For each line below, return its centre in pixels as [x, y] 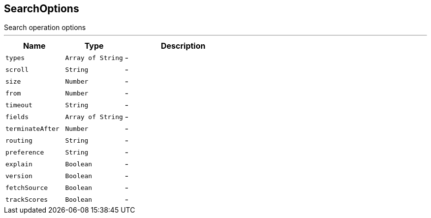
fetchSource [27, 187]
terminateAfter [32, 128]
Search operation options [45, 28]
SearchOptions [42, 9]
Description [183, 46]
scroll [17, 69]
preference [25, 152]
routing [19, 140]
